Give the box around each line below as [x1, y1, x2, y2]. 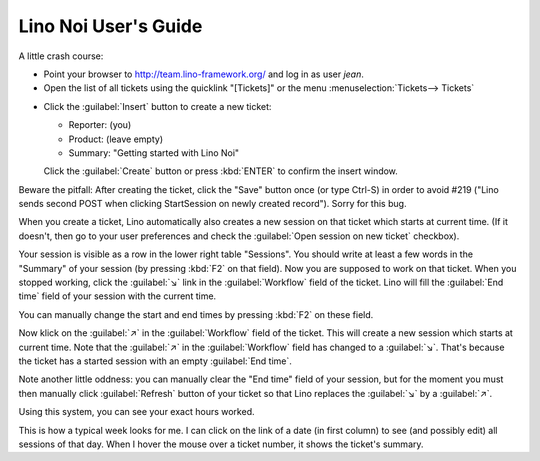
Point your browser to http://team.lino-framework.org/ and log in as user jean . [43, 68, 365, 80]
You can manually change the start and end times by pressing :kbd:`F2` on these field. [18, 308, 374, 320]
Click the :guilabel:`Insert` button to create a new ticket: [43, 100, 272, 112]
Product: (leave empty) [68, 133, 164, 145]
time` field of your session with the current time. [18, 290, 217, 302]
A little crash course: [18, 50, 104, 62]
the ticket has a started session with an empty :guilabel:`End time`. [18, 355, 292, 367]
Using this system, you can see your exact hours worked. [18, 406, 255, 418]
